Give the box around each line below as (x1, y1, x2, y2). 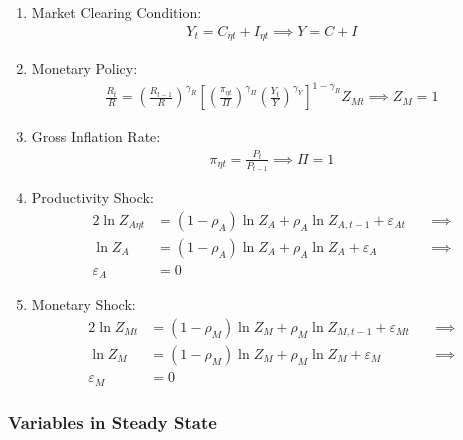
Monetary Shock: (31, 294, 136, 315)
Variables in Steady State (8, 410, 217, 435)
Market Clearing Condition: (31, 2, 202, 22)
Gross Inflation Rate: (31, 126, 161, 147)
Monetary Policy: (31, 58, 138, 79)
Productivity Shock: (31, 187, 154, 208)
